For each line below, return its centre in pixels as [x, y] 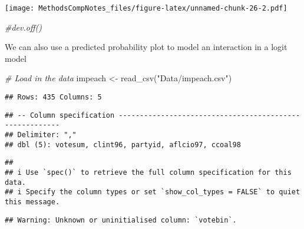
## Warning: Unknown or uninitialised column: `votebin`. [121, 220]
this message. [32, 202]
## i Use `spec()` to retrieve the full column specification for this [148, 172]
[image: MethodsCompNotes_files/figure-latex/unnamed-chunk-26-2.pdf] [146, 8]
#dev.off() [23, 27]
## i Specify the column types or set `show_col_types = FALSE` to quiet [153, 192]
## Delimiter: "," [41, 135]
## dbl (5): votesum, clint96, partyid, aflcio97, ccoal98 [123, 145]
